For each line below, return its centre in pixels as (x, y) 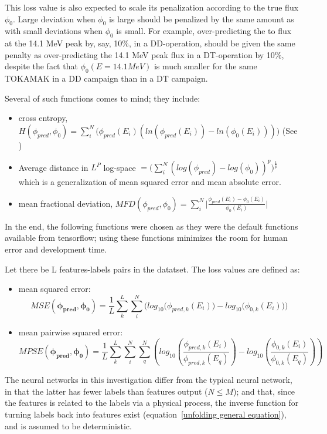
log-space (120, 167)
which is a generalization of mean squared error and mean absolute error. (150, 182)
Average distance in (53, 167)
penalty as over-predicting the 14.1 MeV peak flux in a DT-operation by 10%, (144, 54)
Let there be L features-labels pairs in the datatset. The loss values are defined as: (152, 269)
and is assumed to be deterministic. (68, 425)
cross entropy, (43, 118)
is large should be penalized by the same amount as (202, 18)
